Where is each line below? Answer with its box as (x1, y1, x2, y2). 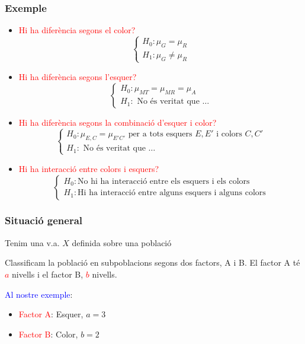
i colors (216, 130, 242, 139)
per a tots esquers (128, 130, 192, 139)
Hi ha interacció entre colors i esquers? (18, 162, 159, 174)
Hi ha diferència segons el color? (18, 24, 136, 36)
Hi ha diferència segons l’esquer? (18, 70, 137, 82)
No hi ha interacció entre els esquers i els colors (78, 177, 250, 186)
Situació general (5, 213, 83, 228)
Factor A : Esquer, (18, 308, 84, 320)
